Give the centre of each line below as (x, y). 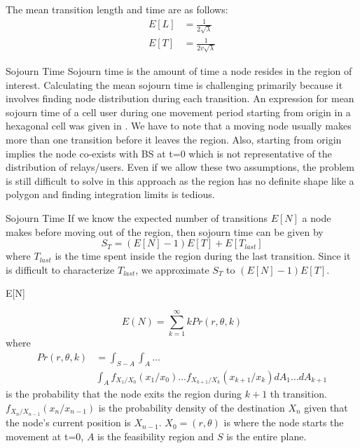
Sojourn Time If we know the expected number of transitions (137, 218)
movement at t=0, (45, 436)
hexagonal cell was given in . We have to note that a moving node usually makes (179, 126)
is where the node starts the (284, 422)
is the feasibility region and (156, 436)
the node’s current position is (68, 422)
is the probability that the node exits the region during (124, 394)
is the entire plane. (266, 436)
